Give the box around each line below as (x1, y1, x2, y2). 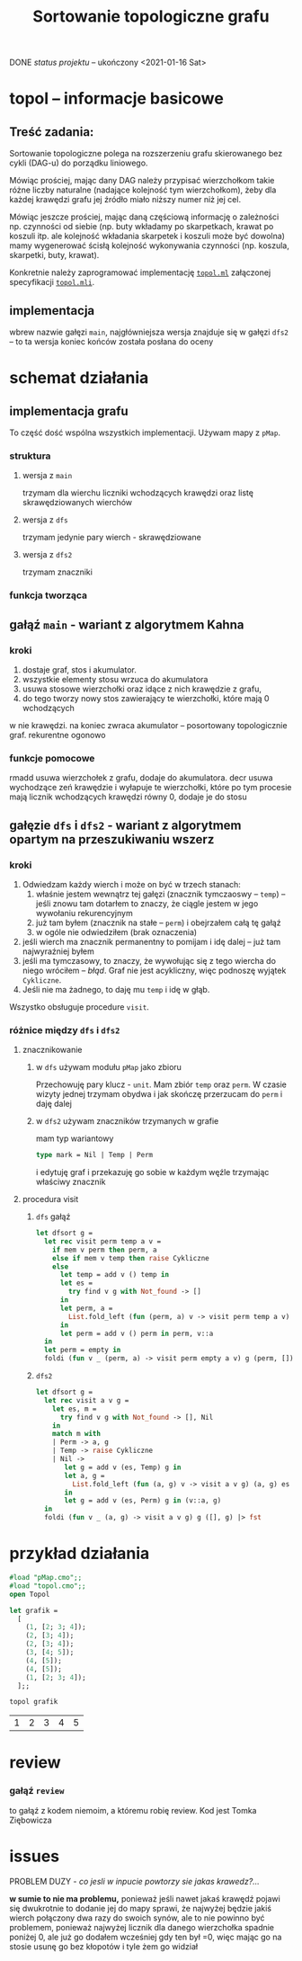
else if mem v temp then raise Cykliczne (52, 1253, 209, 1262)
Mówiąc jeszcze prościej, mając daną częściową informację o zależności (9, 211, 280, 222)
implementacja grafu (9, 403, 129, 419)
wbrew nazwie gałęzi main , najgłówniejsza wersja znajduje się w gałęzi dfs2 (9, 326, 289, 337)
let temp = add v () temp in (59, 1270, 169, 1279)
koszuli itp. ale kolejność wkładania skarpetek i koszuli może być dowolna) (9, 231, 286, 242)
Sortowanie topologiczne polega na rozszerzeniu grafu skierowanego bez (9, 148, 283, 159)
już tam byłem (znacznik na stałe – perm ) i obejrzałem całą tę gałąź (35, 917, 281, 928)
